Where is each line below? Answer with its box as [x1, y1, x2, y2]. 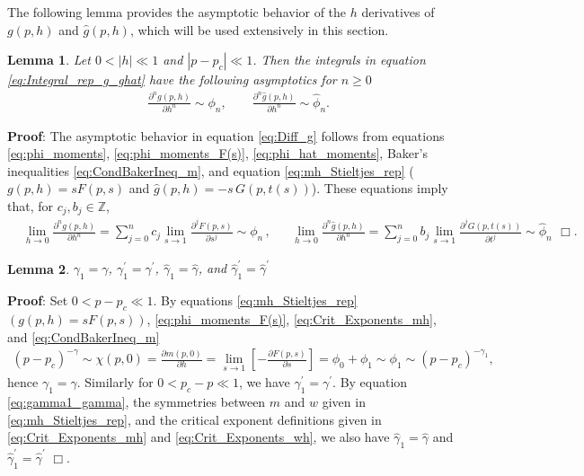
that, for [7, 197, 54, 215]
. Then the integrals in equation [252, 50, 426, 69]
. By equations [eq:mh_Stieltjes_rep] [153, 291, 358, 310]
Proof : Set [7, 291, 68, 310]
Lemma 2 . [7, 259, 70, 278]
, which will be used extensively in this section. [129, 20, 389, 39]
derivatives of [361, 3, 435, 21]
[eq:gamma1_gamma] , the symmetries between [7, 392, 266, 411]
